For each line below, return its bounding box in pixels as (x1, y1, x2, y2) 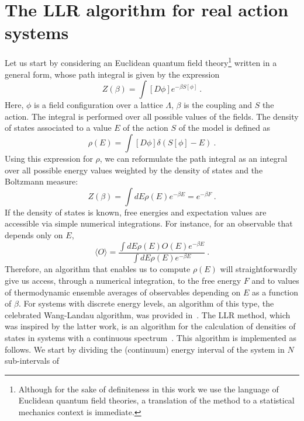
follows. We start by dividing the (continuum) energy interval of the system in (5, 343, 285, 355)
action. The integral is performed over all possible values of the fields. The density (5, 110, 299, 122)
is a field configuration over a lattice (34, 99, 163, 111)
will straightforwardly (220, 263, 298, 275)
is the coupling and (184, 99, 252, 111)
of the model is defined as (178, 121, 271, 134)
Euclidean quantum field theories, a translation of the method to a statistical (18, 394, 295, 406)
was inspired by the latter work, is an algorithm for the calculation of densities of (5, 320, 296, 332)
